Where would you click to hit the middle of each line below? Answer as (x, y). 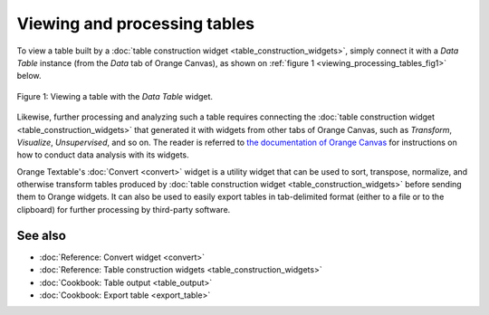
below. (29, 76)
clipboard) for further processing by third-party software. (124, 209)
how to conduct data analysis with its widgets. (103, 155)
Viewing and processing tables (136, 24)
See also (42, 235)
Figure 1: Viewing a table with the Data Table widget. (115, 96)
